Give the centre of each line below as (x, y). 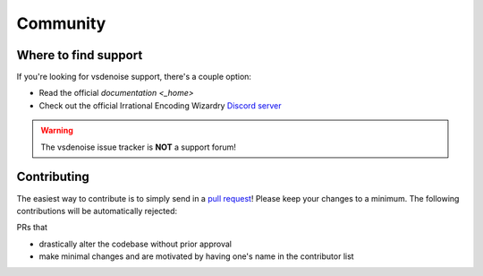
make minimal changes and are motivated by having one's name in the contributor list (196, 256)
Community (61, 23)
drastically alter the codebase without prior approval (136, 244)
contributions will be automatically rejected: (97, 211)
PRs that (32, 228)
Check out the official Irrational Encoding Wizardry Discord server (160, 105)
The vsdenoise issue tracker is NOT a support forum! (138, 147)
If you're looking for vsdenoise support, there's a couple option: (134, 77)
